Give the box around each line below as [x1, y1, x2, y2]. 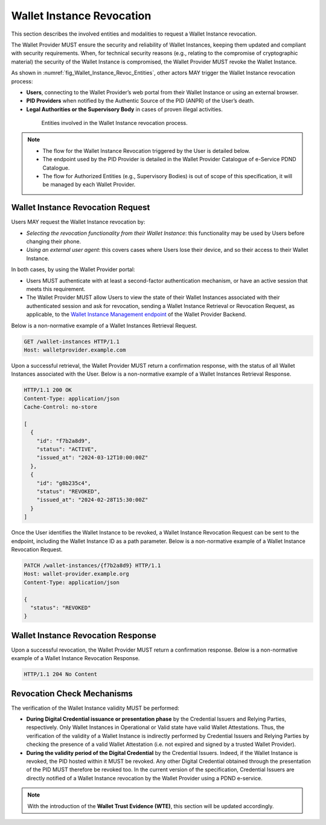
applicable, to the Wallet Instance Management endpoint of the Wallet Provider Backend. [26, 311, 247, 318]
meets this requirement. [26, 286, 86, 293]
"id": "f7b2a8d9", [36, 437, 91, 444]
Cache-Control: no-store [24, 403, 98, 411]
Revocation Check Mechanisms [11, 689, 133, 699]
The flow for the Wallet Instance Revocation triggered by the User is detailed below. [42, 147, 251, 154]
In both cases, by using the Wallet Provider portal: [11, 266, 135, 273]
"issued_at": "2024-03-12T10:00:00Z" [36, 454, 149, 461]
